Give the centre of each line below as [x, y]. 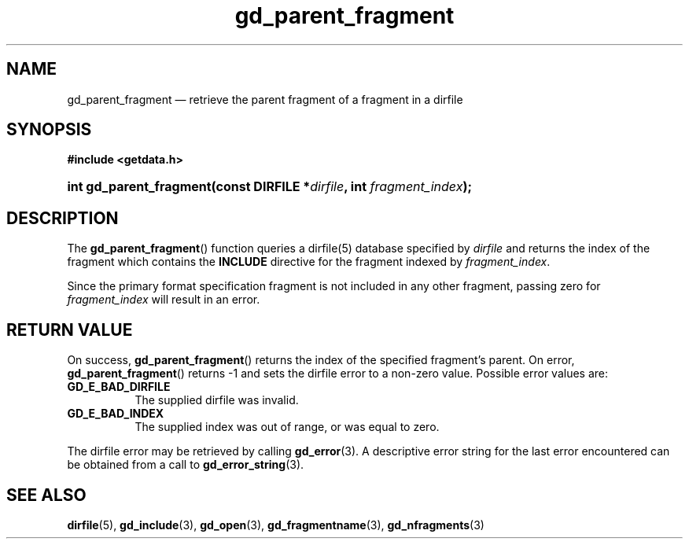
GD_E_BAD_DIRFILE [119, 387]
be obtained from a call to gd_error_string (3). [186, 465]
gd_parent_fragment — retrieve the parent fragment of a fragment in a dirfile [265, 99]
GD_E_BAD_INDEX [116, 414]
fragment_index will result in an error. [164, 300]
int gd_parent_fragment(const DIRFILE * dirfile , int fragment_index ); [269, 187]
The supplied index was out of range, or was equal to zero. [287, 427]
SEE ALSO [46, 495]
